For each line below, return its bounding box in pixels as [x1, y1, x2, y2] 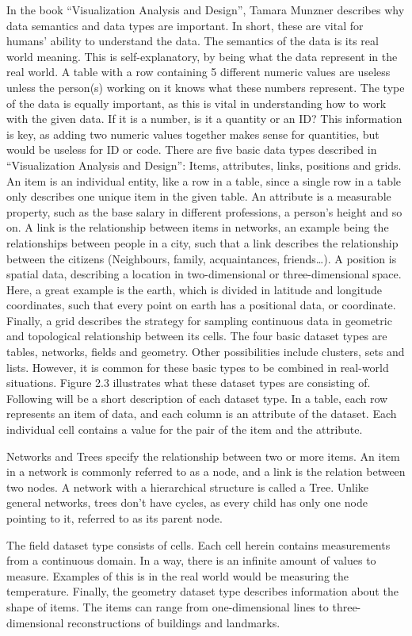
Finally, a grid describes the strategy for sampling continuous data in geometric [6, 312, 392, 328]
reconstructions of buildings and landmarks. [67, 614, 280, 630]
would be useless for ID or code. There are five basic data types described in [6, 141, 377, 158]
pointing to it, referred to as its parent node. [6, 510, 223, 526]
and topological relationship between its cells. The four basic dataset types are [6, 328, 387, 344]
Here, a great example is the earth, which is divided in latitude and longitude [6, 281, 382, 297]
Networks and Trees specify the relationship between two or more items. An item [6, 447, 400, 464]
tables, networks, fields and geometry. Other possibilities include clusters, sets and [6, 343, 405, 360]
